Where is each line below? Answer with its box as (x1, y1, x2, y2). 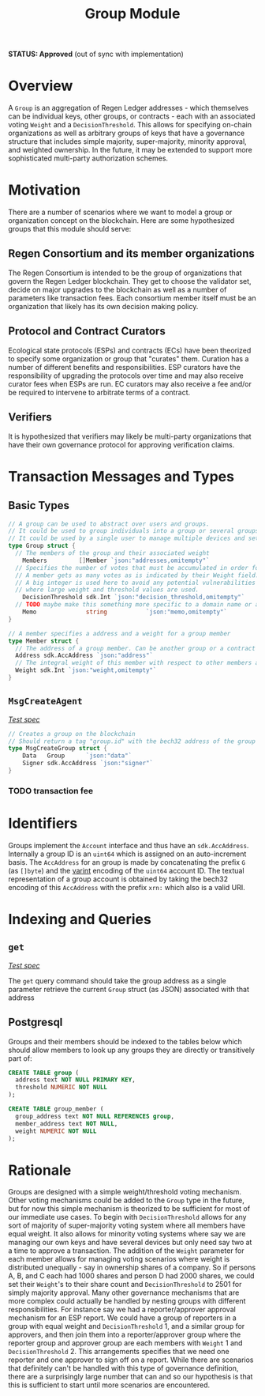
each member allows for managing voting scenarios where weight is (8, 1255, 230, 1264)
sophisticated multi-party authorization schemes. (8, 153, 168, 163)
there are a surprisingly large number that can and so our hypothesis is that (8, 1372, 253, 1382)
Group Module (84, 5, 181, 23)
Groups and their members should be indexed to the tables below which (8, 1036, 243, 1046)
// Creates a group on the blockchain (8, 730, 136, 738)
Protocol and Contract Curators (8, 325, 166, 338)
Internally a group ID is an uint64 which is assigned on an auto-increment (8, 849, 247, 858)
